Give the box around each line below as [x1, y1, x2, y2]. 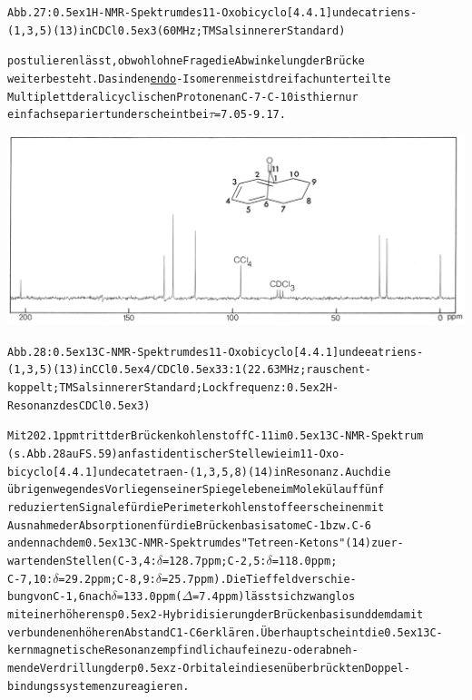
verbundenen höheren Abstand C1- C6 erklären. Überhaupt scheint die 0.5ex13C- [7, 626, 443, 639]
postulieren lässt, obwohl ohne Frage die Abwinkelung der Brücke [7, 54, 365, 68]
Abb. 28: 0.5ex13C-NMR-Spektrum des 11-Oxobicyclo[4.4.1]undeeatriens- [7, 345, 424, 359]
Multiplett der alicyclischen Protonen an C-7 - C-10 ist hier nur [7, 90, 359, 104]
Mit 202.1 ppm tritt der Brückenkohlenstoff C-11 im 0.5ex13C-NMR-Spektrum [7, 429, 424, 443]
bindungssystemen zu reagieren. [7, 679, 190, 693]
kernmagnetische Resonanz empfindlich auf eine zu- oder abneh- [7, 644, 359, 657]
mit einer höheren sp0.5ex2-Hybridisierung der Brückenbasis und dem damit [7, 607, 424, 621]
